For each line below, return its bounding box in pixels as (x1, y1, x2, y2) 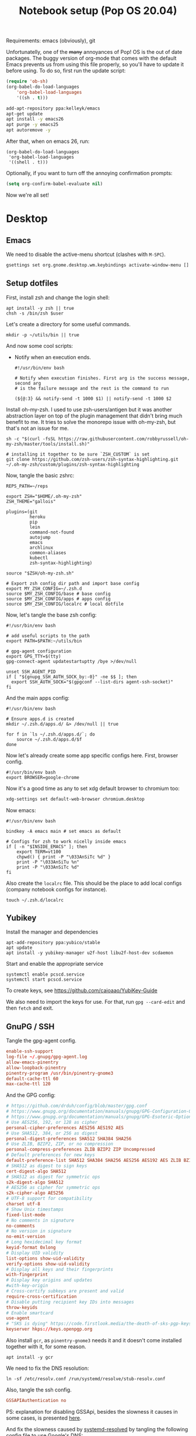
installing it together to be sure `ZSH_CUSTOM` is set (11, 451, 150, 457)
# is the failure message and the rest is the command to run (14, 385, 169, 391)
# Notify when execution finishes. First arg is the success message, (14, 375, 190, 381)
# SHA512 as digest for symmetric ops (6, 1174, 100, 1179)
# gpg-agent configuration (6, 648, 72, 654)
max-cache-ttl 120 (6, 1081, 51, 1087)
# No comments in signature (6, 1217, 75, 1223)
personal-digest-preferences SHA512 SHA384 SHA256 (6, 1136, 132, 1141)
